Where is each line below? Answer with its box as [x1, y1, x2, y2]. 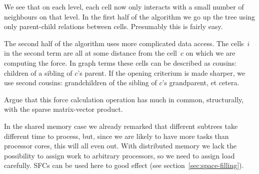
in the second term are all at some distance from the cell [4, 48, 177, 58]
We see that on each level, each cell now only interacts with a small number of [4, 2, 244, 12]
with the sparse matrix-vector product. [4, 104, 123, 114]
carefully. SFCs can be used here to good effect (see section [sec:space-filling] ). [4, 160, 244, 170]
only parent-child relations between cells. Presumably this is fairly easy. [4, 21, 223, 32]
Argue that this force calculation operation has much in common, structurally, [4, 94, 244, 104]
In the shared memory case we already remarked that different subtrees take [4, 120, 238, 131]
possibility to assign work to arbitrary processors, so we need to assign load [4, 150, 235, 160]
